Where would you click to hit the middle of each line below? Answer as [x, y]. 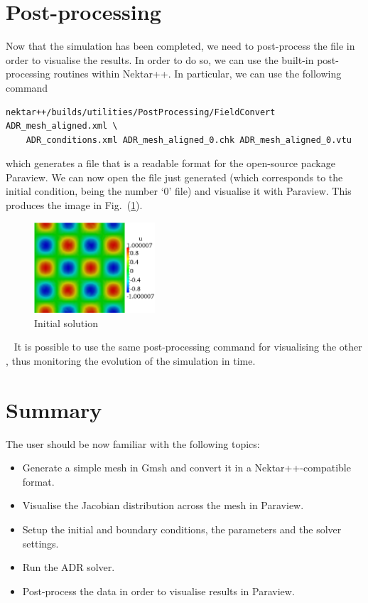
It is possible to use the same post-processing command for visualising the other [188, 347]
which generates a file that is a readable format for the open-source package [171, 163]
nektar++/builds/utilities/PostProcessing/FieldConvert [141, 112]
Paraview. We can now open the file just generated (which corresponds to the [174, 177]
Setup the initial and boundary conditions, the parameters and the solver [182, 529]
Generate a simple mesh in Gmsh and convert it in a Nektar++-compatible [186, 468]
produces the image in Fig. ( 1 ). [74, 205]
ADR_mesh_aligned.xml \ [62, 126]
